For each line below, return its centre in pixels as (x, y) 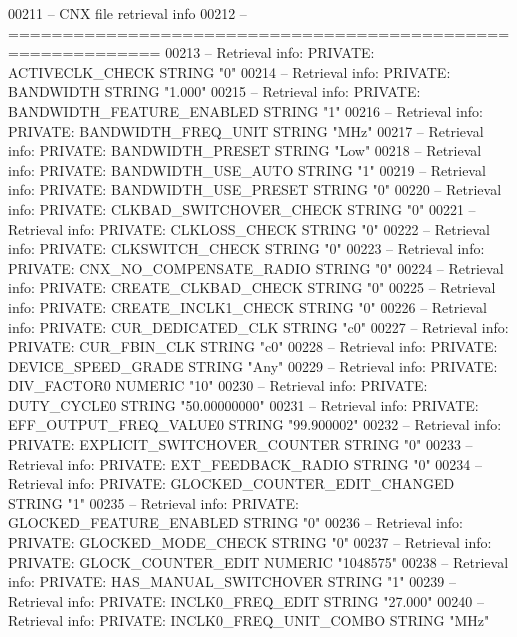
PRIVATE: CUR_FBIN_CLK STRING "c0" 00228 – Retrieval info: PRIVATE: (253, 346)
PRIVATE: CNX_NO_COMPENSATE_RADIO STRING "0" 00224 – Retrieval (256, 267)
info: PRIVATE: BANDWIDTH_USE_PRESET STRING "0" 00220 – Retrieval (255, 189)
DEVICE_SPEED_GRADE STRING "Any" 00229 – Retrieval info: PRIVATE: (253, 365)
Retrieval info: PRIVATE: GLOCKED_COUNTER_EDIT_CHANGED (231, 483)
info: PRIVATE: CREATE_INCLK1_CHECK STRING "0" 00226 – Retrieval (247, 306)
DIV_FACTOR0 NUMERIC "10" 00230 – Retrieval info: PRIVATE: (218, 385)
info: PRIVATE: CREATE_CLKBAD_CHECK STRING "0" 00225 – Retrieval (252, 287)
